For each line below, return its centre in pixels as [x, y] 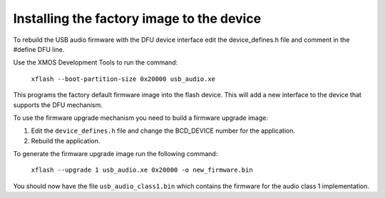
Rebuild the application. [66, 141]
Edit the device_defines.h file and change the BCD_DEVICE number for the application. [163, 131]
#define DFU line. [39, 49]
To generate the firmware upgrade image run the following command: [115, 154]
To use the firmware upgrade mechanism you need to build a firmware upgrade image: [141, 118]
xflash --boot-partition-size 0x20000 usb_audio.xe [123, 79]
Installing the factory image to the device [137, 18]
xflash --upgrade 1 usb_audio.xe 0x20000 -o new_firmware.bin [142, 170]
